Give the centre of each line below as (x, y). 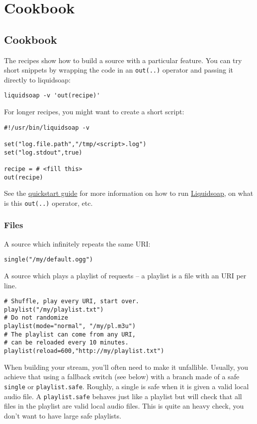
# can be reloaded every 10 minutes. (66, 343)
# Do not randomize (36, 318)
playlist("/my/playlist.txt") (54, 309)
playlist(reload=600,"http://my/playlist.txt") (84, 351)
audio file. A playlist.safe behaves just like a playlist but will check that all (123, 396)
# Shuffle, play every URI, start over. (72, 301)
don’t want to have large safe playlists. (63, 415)
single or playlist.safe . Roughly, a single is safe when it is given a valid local (127, 386)
